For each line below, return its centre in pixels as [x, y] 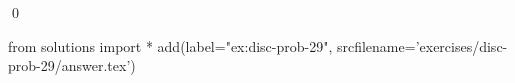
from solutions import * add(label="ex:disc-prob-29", [170, 45]
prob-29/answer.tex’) [72, 65]
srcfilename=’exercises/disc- [422, 45]
